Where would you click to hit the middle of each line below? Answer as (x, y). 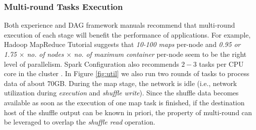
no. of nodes (45, 54)
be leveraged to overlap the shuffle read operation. (80, 122)
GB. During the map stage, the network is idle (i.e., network (146, 83)
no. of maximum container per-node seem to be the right (160, 54)
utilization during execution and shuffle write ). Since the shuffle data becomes (121, 93)
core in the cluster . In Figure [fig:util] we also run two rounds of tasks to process (127, 73)
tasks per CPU (221, 64)
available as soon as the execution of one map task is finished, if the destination (124, 102)
